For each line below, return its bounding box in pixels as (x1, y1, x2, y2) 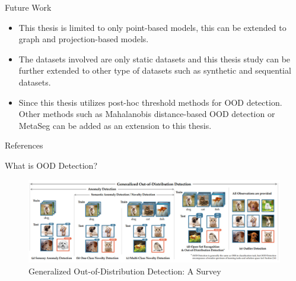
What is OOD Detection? (5, 159, 98, 171)
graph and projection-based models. (18, 33, 149, 45)
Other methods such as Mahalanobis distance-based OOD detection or (18, 108, 275, 120)
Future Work (5, 1, 52, 13)
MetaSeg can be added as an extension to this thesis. (18, 119, 212, 131)
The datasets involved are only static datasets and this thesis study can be (18, 52, 291, 65)
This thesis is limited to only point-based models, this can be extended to (18, 21, 287, 33)
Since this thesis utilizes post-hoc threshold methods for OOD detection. (18, 96, 282, 108)
